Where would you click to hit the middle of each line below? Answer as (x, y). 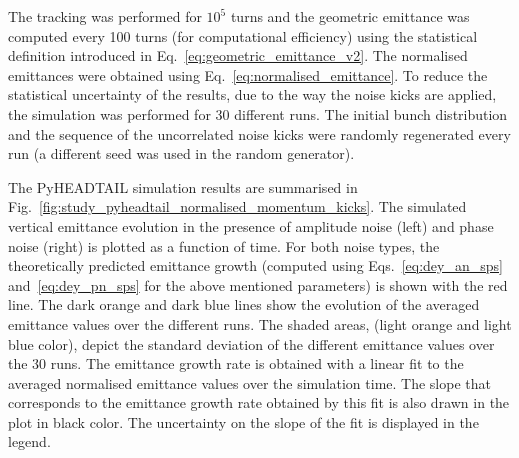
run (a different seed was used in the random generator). (181, 153)
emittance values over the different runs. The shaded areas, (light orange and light (260, 323)
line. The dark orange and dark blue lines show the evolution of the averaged (244, 304)
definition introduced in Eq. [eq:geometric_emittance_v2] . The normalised (238, 55)
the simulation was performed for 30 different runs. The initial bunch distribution (258, 113)
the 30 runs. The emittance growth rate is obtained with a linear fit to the (236, 363)
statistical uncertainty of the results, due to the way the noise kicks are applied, (252, 94)
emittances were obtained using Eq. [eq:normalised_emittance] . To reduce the (248, 74)
